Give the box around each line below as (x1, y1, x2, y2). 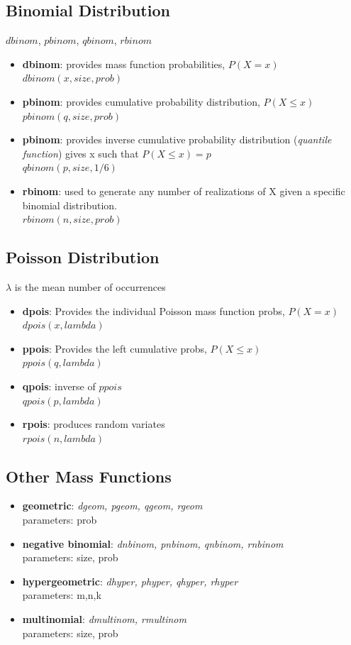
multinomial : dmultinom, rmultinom (22, 612, 186, 627)
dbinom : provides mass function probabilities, (22, 56, 225, 71)
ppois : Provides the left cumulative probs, (22, 341, 207, 355)
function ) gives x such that (22, 145, 139, 160)
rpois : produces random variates (22, 417, 165, 431)
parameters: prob (22, 512, 97, 527)
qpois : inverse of (22, 378, 96, 393)
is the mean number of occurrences (14, 279, 166, 294)
